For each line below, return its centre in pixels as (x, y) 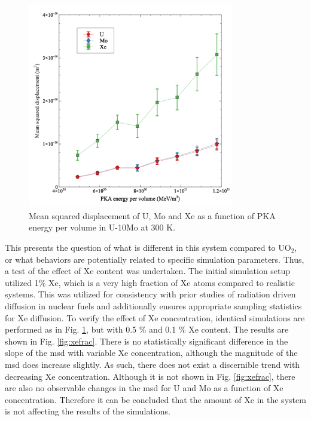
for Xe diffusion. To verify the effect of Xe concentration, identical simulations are (155, 317)
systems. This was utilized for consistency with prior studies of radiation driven (150, 294)
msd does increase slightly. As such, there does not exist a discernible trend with (153, 364)
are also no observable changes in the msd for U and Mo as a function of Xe (144, 388)
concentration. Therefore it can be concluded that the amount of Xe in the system (155, 399)
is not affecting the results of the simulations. (88, 411)
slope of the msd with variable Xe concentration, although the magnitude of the (151, 353)
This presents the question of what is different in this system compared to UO (148, 247)
